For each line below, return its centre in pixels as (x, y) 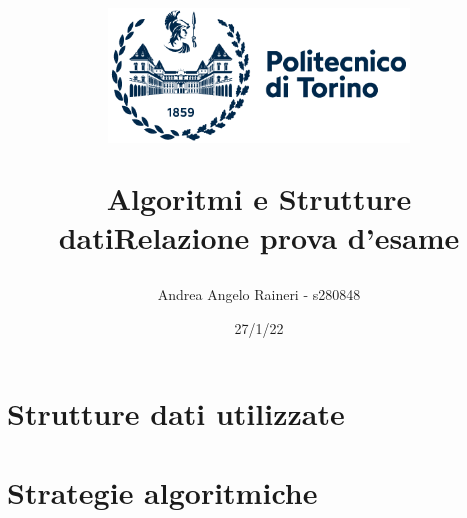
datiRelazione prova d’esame (259, 236)
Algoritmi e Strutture (259, 197)
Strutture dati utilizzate (176, 413)
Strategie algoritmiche (162, 491)
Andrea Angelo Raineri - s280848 (259, 294)
